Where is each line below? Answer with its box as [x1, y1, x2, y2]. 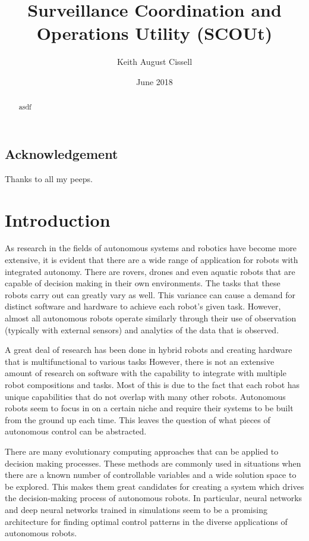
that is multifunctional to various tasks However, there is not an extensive [5, 355, 275, 367]
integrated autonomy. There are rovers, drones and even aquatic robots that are [5, 265, 295, 277]
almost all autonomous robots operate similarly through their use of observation [5, 312, 297, 324]
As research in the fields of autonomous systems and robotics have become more [5, 242, 297, 254]
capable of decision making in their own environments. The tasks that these [5, 277, 280, 289]
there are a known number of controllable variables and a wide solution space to [5, 468, 297, 481]
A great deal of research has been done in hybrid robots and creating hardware [5, 343, 292, 356]
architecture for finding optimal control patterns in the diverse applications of [5, 515, 288, 527]
